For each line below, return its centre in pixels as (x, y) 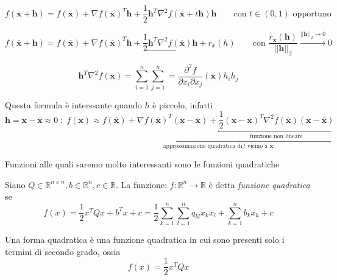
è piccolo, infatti (183, 104)
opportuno (312, 14)
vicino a (257, 146)
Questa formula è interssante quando (73, 104)
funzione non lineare (276, 137)
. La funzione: (141, 184)
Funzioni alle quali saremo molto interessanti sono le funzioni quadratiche (142, 164)
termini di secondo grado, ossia (63, 251)
